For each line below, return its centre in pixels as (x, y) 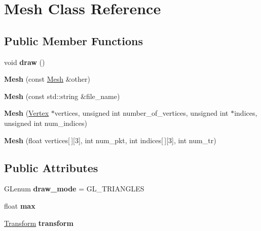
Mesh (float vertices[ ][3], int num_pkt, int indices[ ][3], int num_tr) (110, 140)
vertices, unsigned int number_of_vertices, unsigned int (141, 113)
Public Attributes (51, 167)
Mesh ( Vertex (27, 113)
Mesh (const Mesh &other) (47, 79)
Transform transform (39, 223)
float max (20, 205)
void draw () (25, 62)
